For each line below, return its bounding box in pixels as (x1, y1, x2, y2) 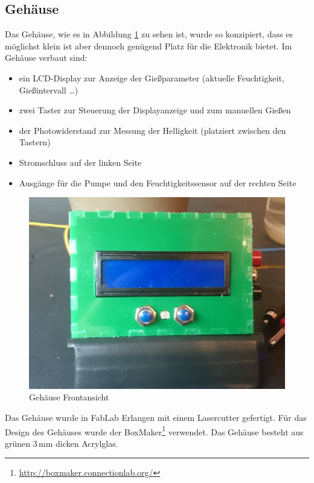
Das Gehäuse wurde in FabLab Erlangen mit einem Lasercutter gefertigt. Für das (5, 411, 307, 423)
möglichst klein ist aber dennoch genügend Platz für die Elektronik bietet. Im (5, 39, 292, 52)
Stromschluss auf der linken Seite (19, 156, 142, 168)
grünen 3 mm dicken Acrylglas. (5, 437, 118, 449)
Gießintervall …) (19, 83, 78, 96)
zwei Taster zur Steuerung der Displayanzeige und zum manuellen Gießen (19, 104, 291, 116)
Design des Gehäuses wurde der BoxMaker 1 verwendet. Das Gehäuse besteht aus (5, 423, 304, 438)
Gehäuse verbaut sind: (5, 51, 88, 64)
